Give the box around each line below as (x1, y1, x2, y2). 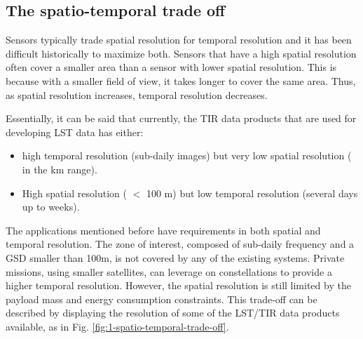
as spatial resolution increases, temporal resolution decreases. (6, 87, 268, 102)
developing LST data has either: (6, 124, 144, 139)
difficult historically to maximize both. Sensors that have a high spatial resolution (6, 46, 357, 60)
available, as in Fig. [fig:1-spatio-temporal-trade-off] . (6, 319, 229, 333)
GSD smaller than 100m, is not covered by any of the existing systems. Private (6, 250, 345, 265)
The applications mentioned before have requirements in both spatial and (6, 222, 321, 237)
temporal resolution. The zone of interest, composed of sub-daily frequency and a (6, 237, 355, 251)
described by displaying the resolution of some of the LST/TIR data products (6, 305, 340, 320)
